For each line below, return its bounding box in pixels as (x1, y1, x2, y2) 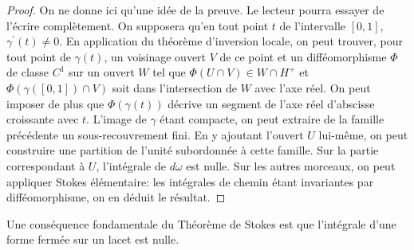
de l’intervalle (279, 17, 345, 33)
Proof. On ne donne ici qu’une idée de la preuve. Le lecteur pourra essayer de (6, 2, 384, 18)
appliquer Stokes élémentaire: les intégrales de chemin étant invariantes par (6, 173, 374, 189)
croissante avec (6, 111, 79, 127)
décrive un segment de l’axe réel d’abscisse (168, 95, 375, 111)
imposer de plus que (6, 95, 104, 111)
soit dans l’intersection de (112, 79, 238, 96)
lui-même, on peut (318, 126, 408, 143)
